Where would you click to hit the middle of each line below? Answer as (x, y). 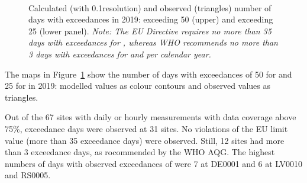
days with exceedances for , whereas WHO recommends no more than (153, 42)
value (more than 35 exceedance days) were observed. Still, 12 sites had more (145, 140)
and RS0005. (28, 175)
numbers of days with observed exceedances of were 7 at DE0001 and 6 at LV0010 (154, 163)
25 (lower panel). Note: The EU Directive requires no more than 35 (150, 30)
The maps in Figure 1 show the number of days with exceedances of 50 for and (148, 74)
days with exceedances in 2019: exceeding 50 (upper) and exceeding (151, 19)
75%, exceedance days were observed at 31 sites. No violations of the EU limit (146, 128)
